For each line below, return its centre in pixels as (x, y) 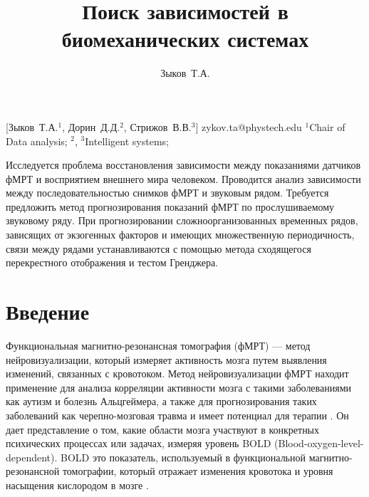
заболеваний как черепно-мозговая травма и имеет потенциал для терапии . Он (177, 415)
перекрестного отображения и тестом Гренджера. (112, 262)
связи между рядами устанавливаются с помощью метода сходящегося (158, 248)
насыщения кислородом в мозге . (77, 485)
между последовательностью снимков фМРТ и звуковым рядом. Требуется (167, 193)
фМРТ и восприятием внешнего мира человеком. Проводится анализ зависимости (183, 178)
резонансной (33, 471)
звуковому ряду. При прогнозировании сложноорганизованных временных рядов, (182, 220)
